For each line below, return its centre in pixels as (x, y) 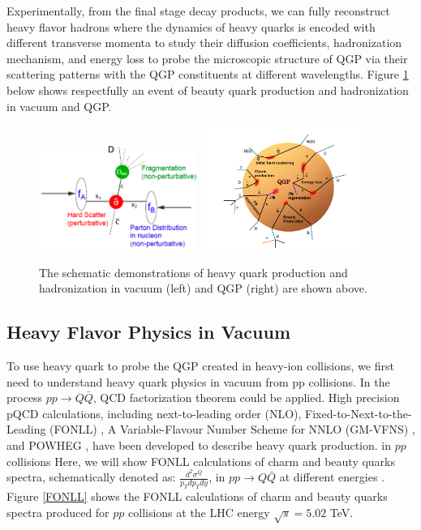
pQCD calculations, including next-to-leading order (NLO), (154, 413)
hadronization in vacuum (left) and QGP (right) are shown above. (203, 288)
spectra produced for (58, 512)
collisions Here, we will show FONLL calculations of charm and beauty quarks (201, 461)
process (25, 397)
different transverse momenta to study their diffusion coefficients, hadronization (204, 43)
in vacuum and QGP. (59, 106)
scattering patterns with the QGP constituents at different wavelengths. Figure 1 (208, 74)
